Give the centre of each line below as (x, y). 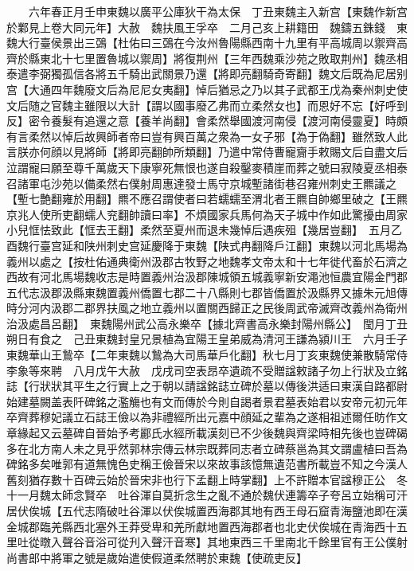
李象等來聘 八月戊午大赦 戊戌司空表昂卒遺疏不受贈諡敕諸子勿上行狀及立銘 (207, 370)
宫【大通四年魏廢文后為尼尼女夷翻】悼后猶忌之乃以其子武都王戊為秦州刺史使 (207, 89)
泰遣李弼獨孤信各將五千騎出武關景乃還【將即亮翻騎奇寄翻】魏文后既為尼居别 (207, 74)
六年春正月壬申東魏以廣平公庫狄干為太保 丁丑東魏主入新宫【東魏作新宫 (218, 11)
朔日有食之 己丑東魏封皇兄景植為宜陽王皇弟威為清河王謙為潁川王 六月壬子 (207, 339)
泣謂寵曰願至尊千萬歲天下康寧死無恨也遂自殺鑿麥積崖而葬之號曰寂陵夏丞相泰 (207, 167)
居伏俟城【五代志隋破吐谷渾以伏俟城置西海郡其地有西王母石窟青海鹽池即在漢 (207, 510)
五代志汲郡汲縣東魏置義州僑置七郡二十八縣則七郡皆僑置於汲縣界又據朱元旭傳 (207, 292)
